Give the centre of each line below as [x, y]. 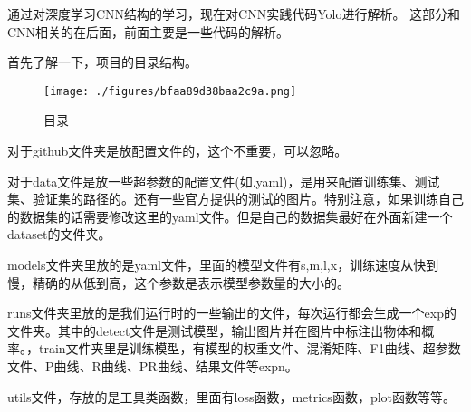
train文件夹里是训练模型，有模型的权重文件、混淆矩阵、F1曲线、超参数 [250, 348]
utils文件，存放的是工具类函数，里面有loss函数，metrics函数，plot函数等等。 [232, 396]
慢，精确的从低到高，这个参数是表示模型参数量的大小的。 [178, 282]
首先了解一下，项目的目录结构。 [102, 62]
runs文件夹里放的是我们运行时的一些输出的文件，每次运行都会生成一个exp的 [232, 313]
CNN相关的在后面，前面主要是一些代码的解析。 [149, 31]
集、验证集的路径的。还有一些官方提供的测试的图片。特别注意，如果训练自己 [235, 199]
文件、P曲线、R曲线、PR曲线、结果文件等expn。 [153, 365]
